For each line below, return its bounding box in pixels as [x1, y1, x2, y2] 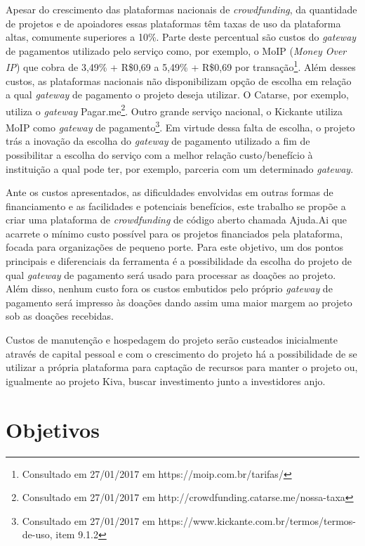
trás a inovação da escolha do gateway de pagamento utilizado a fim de [6, 134, 310, 148]
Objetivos [6, 415, 100, 443]
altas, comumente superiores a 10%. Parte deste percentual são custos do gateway [6, 30, 357, 44]
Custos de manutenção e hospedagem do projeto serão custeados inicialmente [6, 332, 338, 347]
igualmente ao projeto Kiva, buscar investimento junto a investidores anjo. [6, 373, 326, 388]
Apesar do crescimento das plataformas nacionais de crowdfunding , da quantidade [6, 2, 357, 16]
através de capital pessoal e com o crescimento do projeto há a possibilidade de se [6, 346, 357, 360]
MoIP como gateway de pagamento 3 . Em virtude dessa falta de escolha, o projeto [6, 118, 355, 134]
